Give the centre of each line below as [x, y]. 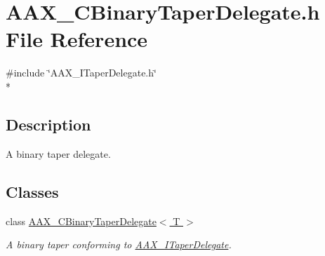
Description [48, 124]
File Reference [77, 39]
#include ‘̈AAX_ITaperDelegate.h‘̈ [81, 73]
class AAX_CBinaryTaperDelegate [81, 221]
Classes [32, 191]
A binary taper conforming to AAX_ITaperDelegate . [119, 244]
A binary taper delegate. [58, 153]
